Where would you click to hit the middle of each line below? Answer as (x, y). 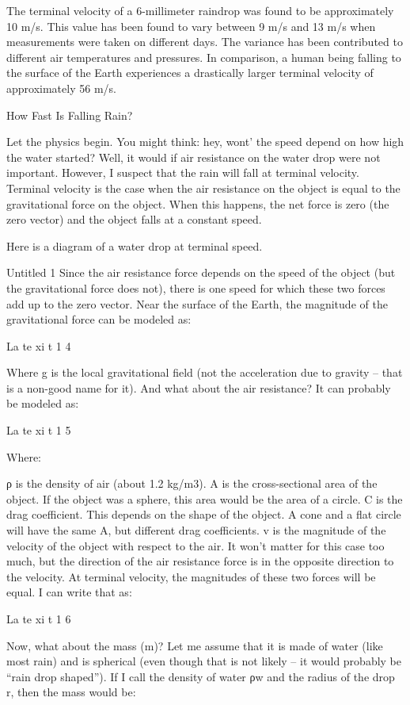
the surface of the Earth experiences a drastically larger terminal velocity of (190, 73)
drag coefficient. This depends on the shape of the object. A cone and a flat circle (204, 514)
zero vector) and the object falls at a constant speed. (134, 219)
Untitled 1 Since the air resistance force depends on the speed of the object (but (201, 272)
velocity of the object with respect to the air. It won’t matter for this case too (196, 545)
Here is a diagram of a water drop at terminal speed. (135, 245)
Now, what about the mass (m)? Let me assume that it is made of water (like (195, 645)
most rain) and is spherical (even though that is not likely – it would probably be (204, 661)
